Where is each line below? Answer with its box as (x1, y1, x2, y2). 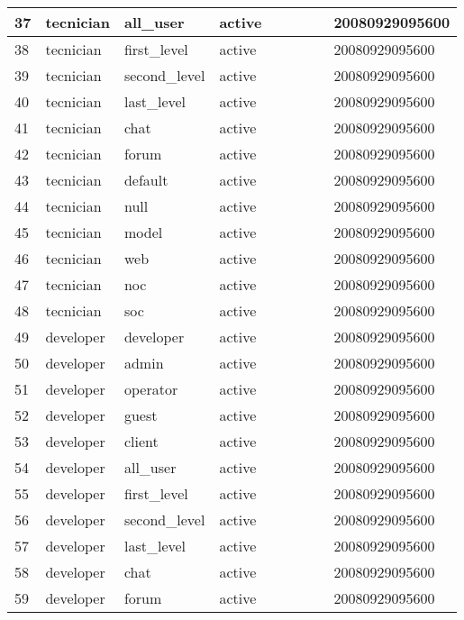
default (123, 169, 168, 190)
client (123, 431, 159, 451)
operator (123, 378, 178, 399)
